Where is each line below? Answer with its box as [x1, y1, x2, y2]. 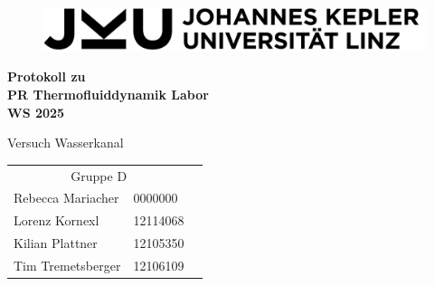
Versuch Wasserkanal [7, 133, 124, 152]
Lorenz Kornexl [14, 211, 99, 230]
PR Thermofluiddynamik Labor [7, 85, 209, 104]
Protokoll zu [7, 67, 86, 86]
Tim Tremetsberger [14, 255, 121, 274]
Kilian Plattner [14, 234, 98, 253]
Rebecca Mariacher [14, 188, 119, 207]
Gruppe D [71, 166, 127, 185]
